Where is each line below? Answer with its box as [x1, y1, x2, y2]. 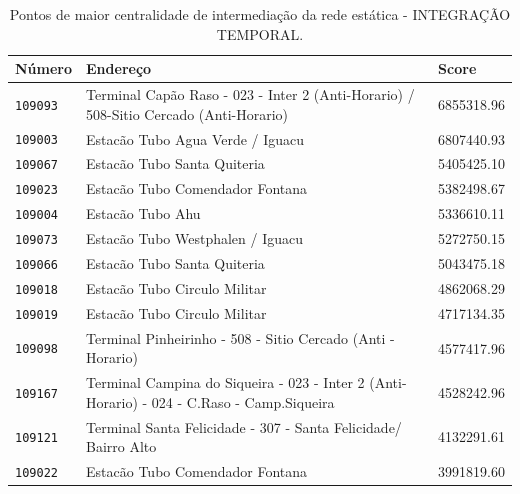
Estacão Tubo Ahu [86, 203, 201, 224]
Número [15, 58, 73, 79]
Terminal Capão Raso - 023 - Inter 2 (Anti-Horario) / [86, 84, 415, 105]
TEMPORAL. [216, 23, 304, 44]
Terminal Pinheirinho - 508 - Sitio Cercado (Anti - [86, 327, 395, 348]
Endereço [86, 58, 152, 79]
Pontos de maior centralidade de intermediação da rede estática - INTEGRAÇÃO [9, 4, 511, 24]
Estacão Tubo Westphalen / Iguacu [86, 228, 304, 249]
